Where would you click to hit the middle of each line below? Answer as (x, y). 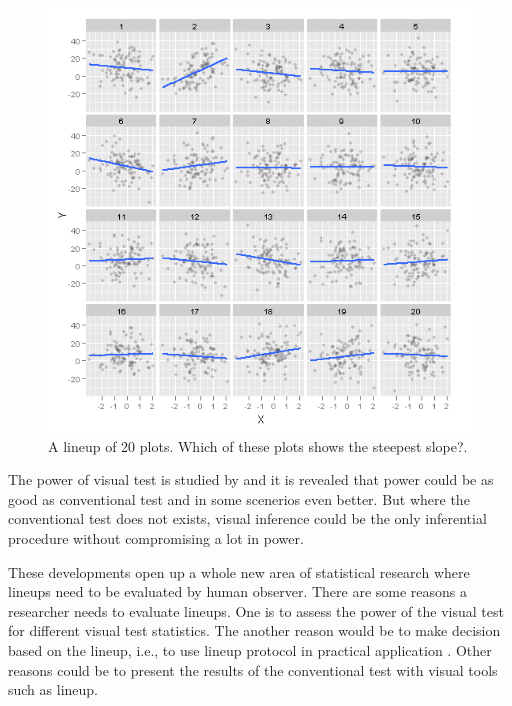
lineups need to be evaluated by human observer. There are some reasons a (238, 591)
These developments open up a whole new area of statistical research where (239, 571)
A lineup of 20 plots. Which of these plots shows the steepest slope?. (258, 445)
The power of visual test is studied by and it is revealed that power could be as (251, 479)
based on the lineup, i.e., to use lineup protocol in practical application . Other (250, 649)
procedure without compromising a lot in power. (156, 537)
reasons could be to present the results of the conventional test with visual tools (253, 669)
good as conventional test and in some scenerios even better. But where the (239, 498)
